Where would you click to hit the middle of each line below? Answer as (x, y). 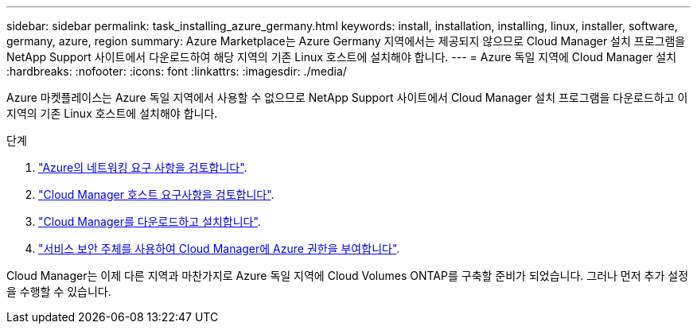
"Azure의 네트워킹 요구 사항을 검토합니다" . (143, 167)
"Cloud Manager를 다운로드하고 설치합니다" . (150, 221)
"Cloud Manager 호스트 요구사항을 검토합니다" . (156, 194)
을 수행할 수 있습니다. (59, 291)
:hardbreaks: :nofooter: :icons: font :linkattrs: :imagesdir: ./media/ (177, 71)
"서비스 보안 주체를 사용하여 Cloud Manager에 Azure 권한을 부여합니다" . (219, 248)
